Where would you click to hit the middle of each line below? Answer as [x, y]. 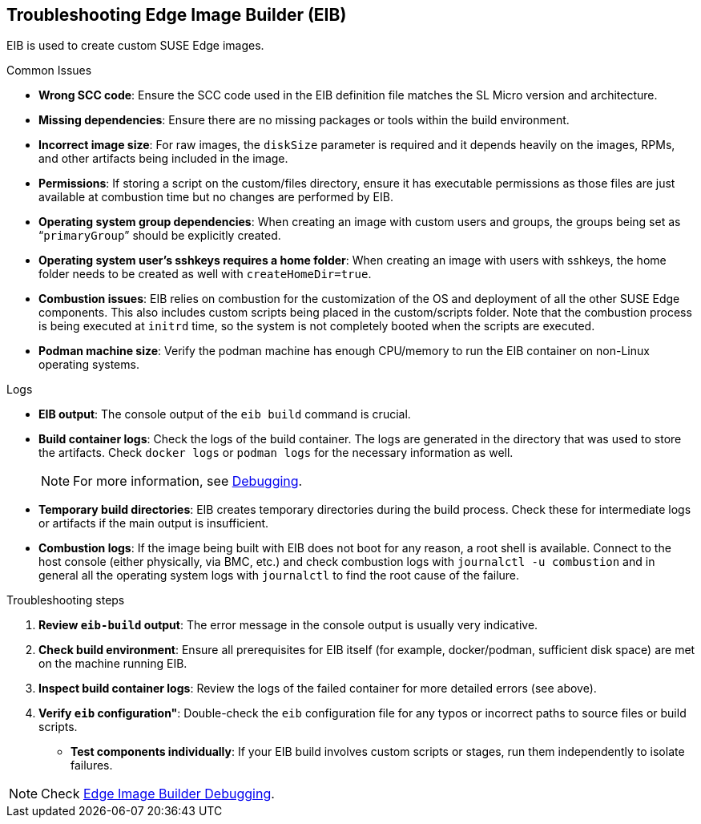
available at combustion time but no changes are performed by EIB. [216, 197]
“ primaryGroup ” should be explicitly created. [160, 236]
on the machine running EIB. [113, 664]
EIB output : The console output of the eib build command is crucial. [225, 414]
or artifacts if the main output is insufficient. [154, 523]
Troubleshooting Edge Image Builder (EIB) [177, 15]
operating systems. [89, 365]
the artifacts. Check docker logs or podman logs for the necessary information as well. [276, 453]
